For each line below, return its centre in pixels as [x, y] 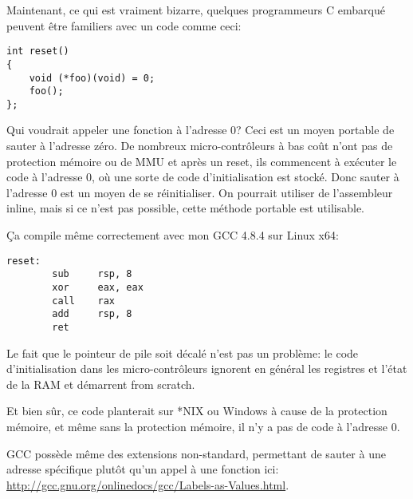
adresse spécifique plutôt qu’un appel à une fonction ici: [143, 469]
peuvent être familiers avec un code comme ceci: [124, 25]
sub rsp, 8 [92, 274]
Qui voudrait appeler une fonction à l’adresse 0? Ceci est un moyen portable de [201, 130]
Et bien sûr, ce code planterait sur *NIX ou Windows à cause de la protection [197, 411]
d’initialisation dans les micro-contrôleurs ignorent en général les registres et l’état [207, 368]
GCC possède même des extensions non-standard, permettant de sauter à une [196, 453]
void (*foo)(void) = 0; [92, 78]
